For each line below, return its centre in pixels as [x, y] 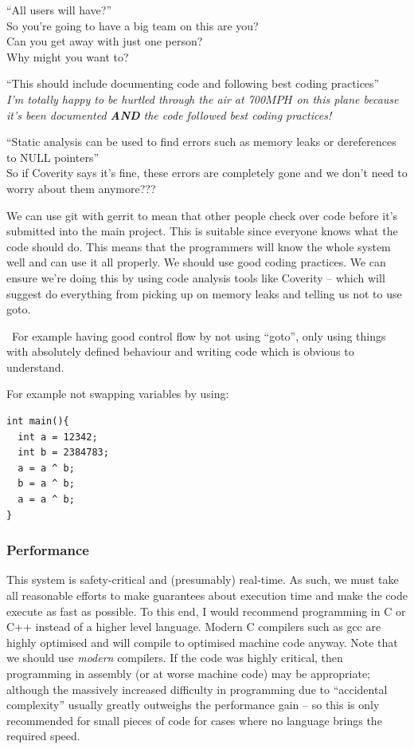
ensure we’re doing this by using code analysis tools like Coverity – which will [196, 277]
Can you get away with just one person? [105, 41]
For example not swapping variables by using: [118, 394]
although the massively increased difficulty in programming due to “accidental [197, 689]
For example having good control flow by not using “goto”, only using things [199, 335]
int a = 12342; [58, 437]
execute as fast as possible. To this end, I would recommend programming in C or [206, 611]
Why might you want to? [68, 56]
